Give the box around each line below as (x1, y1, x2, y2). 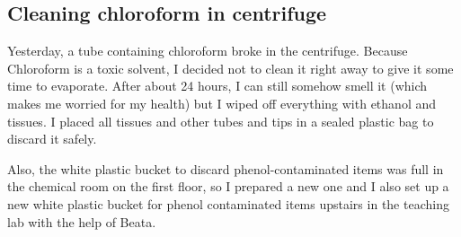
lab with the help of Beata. (7, 212, 156, 231)
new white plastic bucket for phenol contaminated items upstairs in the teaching (7, 194, 449, 213)
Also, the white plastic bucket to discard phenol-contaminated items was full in (7, 159, 444, 178)
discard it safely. (7, 129, 97, 148)
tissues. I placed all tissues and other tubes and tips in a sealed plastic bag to (7, 111, 434, 130)
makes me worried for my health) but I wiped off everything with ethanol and (7, 93, 437, 112)
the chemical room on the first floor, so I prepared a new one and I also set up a (7, 177, 449, 196)
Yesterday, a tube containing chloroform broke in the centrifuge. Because (7, 41, 408, 60)
